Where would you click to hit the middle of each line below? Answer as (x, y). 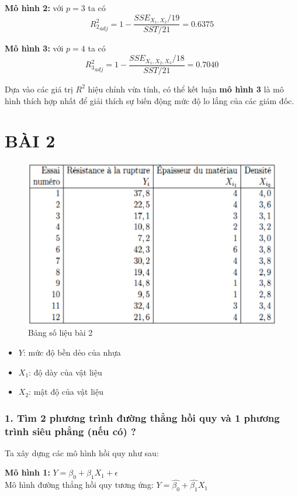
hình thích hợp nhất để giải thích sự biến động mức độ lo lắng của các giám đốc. (150, 100)
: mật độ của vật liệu (66, 392)
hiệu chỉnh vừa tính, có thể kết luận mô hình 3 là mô (186, 89)
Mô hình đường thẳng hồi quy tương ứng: (79, 485)
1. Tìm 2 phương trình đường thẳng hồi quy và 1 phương (142, 417)
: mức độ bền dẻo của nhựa (72, 352)
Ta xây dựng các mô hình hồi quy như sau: (82, 452)
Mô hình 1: (27, 472)
